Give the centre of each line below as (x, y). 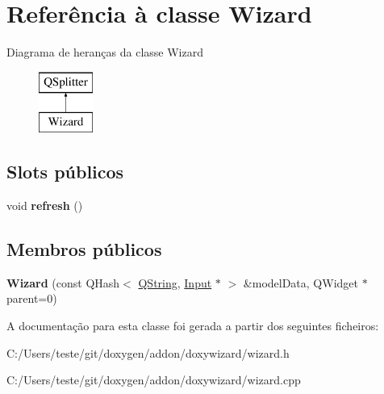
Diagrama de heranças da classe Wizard (105, 52)
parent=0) (32, 298)
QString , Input (175, 282)
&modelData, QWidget (301, 282)
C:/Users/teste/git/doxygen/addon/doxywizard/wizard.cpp (154, 380)
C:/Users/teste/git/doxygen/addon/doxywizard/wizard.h (148, 352)
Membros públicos (84, 249)
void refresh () (45, 205)
